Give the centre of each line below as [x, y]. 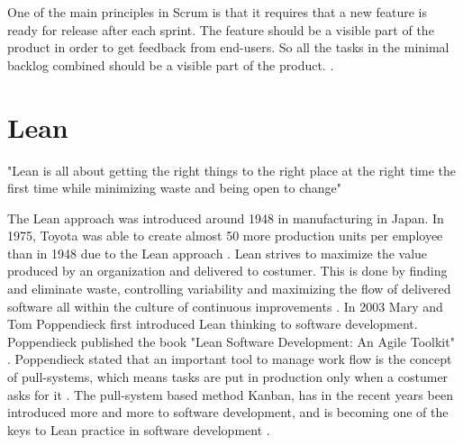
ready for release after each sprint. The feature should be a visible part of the [221, 29]
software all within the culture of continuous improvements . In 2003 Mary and [225, 306]
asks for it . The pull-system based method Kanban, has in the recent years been [230, 394]
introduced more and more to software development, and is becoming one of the [228, 412]
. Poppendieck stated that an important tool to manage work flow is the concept [230, 359]
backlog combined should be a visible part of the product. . [171, 64]
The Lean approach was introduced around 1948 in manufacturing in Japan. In [226, 218]
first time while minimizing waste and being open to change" [174, 188]
